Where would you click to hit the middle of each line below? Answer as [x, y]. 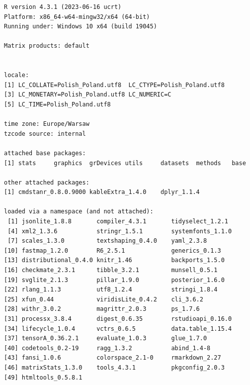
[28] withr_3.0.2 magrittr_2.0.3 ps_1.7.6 [102, 309]
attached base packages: [45, 153]
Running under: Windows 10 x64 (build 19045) [81, 27]
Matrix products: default [47, 46]
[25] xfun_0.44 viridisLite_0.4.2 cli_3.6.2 [104, 299]
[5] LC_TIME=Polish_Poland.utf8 [57, 104]
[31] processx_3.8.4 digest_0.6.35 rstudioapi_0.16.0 [118, 319]
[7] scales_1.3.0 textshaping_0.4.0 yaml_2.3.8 [107, 241]
